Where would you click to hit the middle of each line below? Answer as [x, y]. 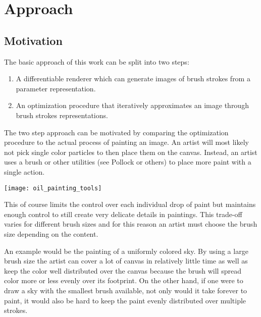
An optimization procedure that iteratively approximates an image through [132, 105]
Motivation [33, 40]
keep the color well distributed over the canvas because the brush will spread [123, 270]
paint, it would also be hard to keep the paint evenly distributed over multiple [125, 300]
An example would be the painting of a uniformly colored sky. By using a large [126, 251]
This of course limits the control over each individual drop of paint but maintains [130, 204]
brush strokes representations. [62, 115]
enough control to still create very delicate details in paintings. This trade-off [123, 214]
